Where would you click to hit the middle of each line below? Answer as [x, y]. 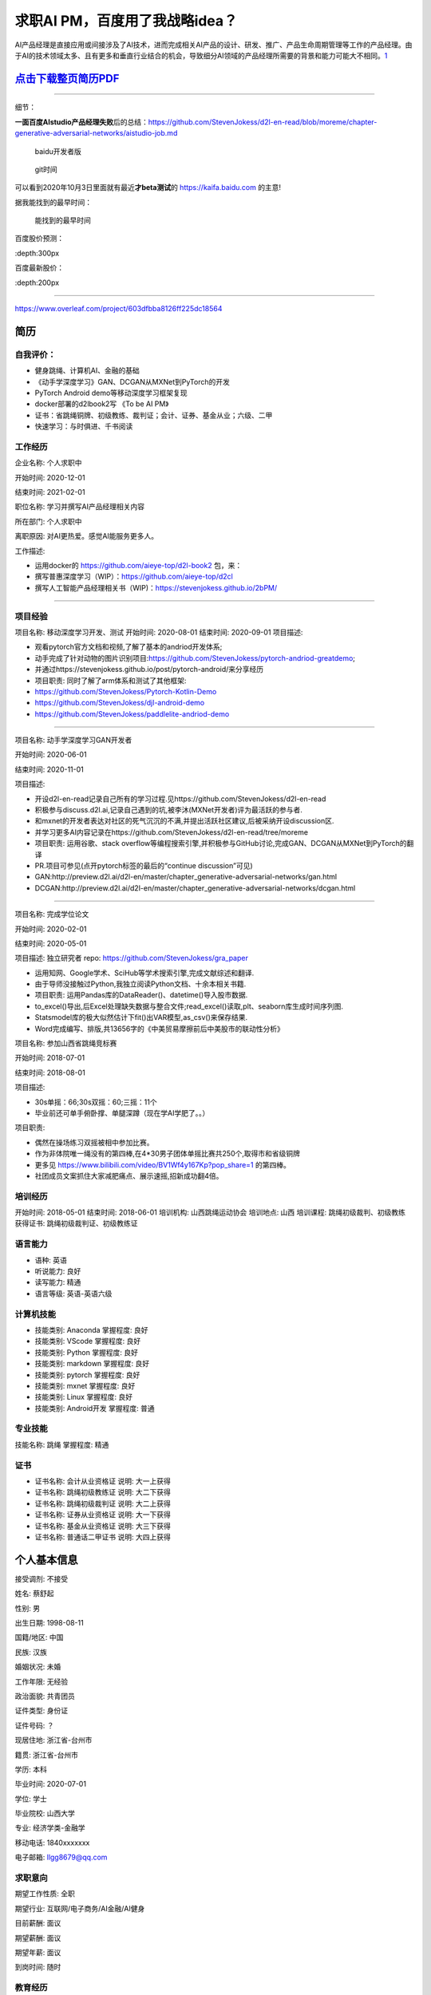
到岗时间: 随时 [38, 1967]
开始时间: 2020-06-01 [51, 755]
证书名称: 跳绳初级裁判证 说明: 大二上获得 [103, 1503]
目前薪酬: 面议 [38, 1923]
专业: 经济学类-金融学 [50, 1828]
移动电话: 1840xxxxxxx [52, 1843]
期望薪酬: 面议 [38, 1938]
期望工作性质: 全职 [45, 1894]
